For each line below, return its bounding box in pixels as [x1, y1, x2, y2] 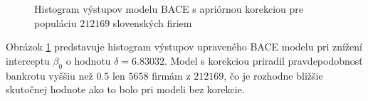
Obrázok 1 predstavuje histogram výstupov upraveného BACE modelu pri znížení [6, 39, 362, 54]
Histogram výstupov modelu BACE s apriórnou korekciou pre [34, 1, 304, 16]
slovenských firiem [112, 15, 192, 30]
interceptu [6, 53, 50, 68]
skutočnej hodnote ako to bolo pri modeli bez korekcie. [6, 82, 245, 97]
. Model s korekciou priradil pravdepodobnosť [164, 53, 363, 68]
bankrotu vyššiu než [6, 68, 93, 83]
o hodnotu [65, 53, 111, 68]
